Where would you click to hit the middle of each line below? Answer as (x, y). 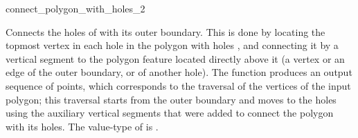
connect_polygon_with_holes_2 (75, 8)
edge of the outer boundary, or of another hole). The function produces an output (179, 72)
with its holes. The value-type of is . (82, 126)
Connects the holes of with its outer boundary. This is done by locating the (165, 31)
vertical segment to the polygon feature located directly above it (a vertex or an (175, 58)
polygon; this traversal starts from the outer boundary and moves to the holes (171, 99)
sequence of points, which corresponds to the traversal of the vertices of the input (178, 85)
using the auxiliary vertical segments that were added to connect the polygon (170, 113)
